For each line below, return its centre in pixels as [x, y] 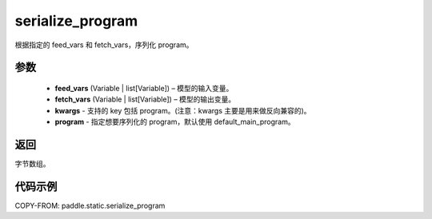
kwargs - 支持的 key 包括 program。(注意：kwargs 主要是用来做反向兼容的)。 [183, 110]
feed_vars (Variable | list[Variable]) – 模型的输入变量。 [144, 88]
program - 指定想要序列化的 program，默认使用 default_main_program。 [175, 122]
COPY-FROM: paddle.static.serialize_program [90, 205]
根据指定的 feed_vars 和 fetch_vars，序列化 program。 [104, 45]
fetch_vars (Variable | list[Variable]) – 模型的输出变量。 [145, 99]
